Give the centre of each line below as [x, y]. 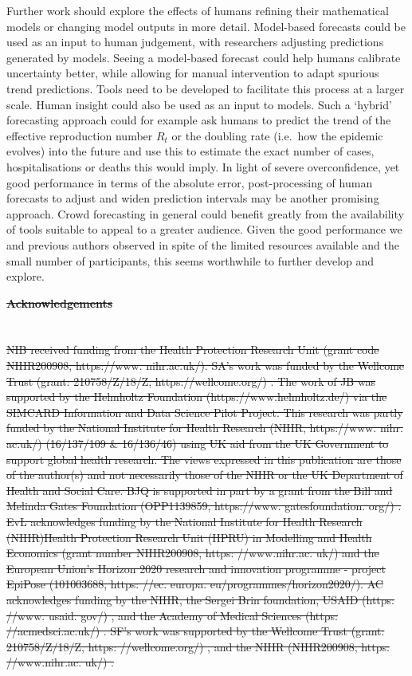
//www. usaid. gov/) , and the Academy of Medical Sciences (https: [172, 615]
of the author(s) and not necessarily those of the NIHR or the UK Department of [205, 475]
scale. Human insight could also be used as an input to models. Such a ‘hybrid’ [199, 104]
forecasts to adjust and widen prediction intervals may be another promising [193, 198]
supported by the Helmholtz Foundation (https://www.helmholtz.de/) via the [197, 397]
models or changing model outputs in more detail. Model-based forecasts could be [206, 26]
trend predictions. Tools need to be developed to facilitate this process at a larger [206, 88]
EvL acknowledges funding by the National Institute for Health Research [184, 521]
